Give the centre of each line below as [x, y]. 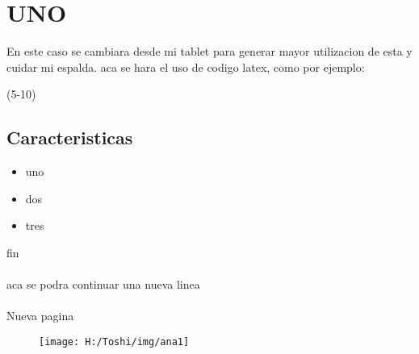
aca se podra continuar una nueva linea [103, 284]
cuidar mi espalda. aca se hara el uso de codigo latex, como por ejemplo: [186, 67]
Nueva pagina [40, 316]
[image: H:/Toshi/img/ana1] [114, 342]
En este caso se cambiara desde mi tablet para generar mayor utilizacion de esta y [209, 51]
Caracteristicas [70, 137]
